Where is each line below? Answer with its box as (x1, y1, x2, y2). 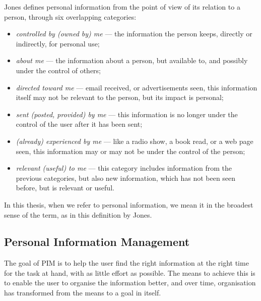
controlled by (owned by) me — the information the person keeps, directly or (16, 28, 252, 39)
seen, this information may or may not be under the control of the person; (16, 145, 245, 156)
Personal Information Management (4, 234, 190, 249)
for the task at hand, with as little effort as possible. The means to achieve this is (4, 267, 255, 278)
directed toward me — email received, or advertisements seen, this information (16, 82, 257, 92)
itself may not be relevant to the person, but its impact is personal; (16, 92, 224, 103)
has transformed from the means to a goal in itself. (4, 287, 161, 298)
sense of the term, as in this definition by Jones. (4, 209, 152, 220)
